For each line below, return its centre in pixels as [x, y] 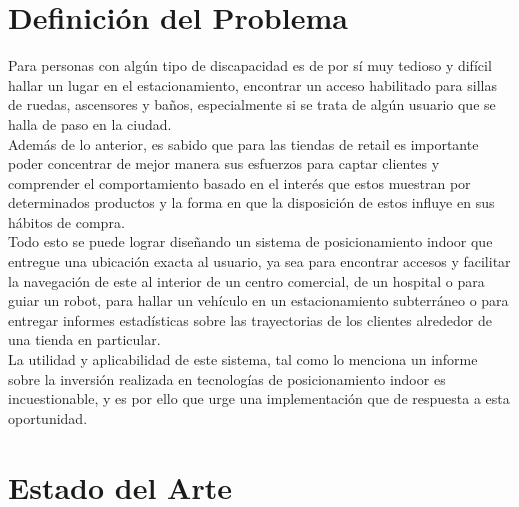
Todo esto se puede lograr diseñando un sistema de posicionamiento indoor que [250, 241]
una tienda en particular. [84, 339]
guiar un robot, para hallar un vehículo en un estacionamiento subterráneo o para [258, 300]
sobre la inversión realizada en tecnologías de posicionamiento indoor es [227, 378]
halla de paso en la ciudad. [90, 123]
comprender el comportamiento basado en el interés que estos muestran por [239, 182]
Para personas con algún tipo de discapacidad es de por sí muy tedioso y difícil [250, 65]
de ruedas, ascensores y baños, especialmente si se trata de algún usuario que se [252, 104]
